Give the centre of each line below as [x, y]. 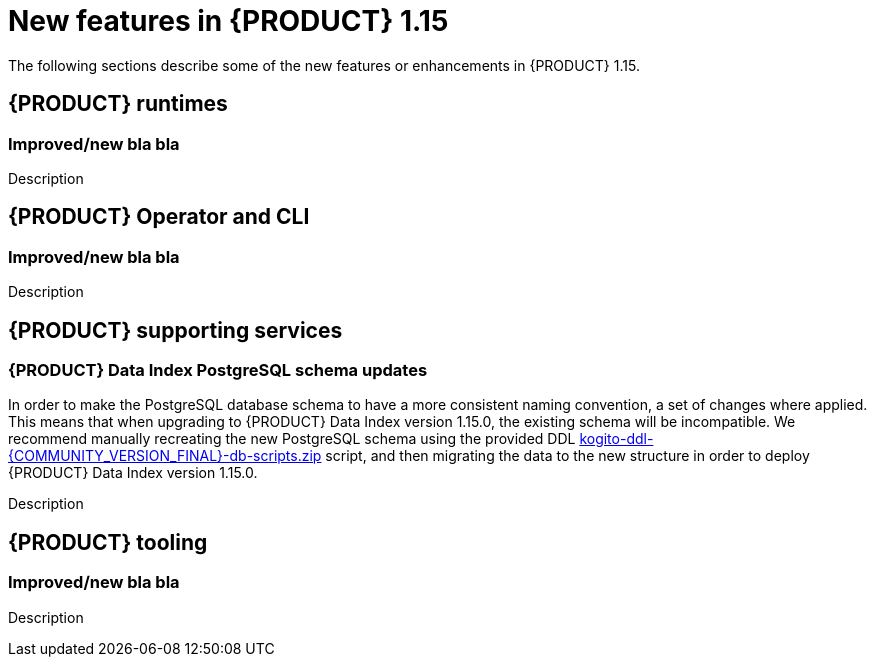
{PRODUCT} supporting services [175, 330]
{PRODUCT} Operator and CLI [159, 217]
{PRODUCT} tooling [108, 542]
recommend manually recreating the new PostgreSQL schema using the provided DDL [292, 439]
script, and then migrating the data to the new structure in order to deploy [567, 456]
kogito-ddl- [616, 439]
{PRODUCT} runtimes [118, 104]
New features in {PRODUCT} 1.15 [228, 21]
